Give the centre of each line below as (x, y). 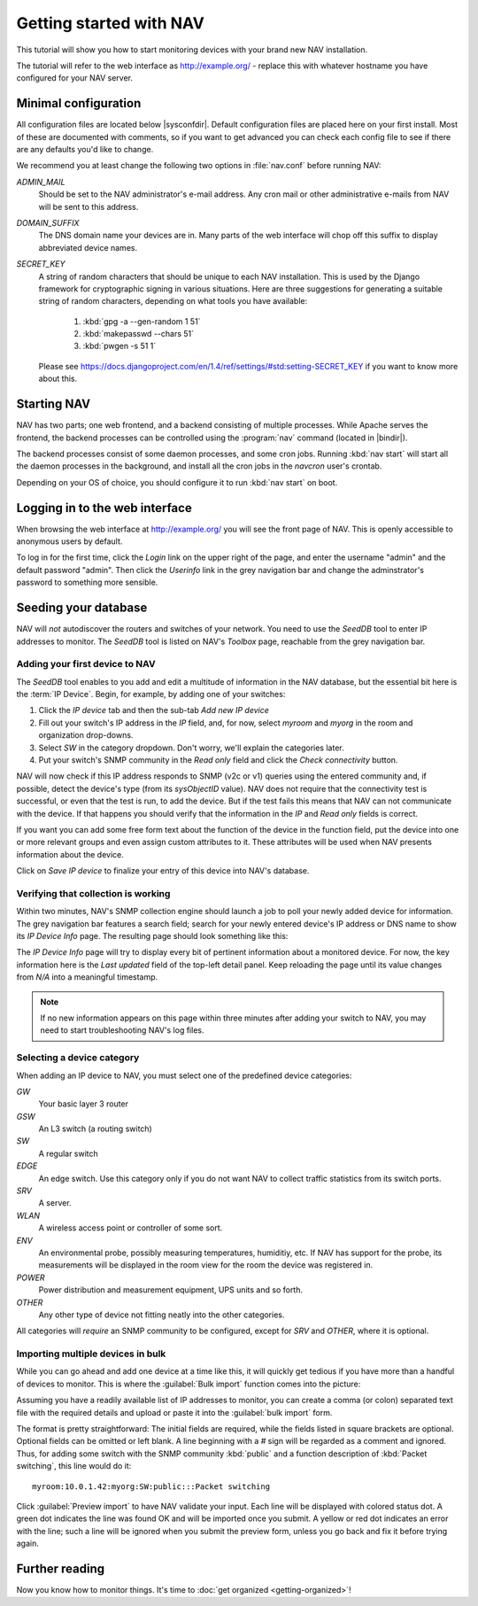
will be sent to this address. (89, 206)
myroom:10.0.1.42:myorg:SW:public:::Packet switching (151, 1486)
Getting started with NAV (111, 23)
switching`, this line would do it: (74, 1466)
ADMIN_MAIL (41, 182)
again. (28, 1544)
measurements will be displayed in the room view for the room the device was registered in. (206, 1265)
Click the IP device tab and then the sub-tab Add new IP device (154, 710)
